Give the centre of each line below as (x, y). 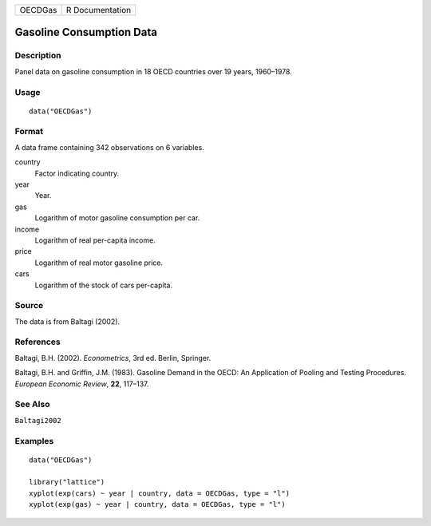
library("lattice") (67, 482)
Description (38, 56)
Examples (34, 441)
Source (29, 306)
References (38, 342)
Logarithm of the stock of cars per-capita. (104, 285)
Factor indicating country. (77, 173)
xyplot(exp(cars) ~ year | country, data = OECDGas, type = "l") (160, 493)
